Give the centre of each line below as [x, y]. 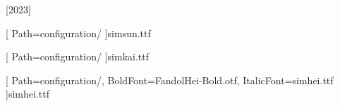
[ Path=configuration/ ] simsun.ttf [78, 33]
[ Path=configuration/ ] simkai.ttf [77, 57]
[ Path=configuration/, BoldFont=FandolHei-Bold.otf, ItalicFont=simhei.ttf [170, 80]
